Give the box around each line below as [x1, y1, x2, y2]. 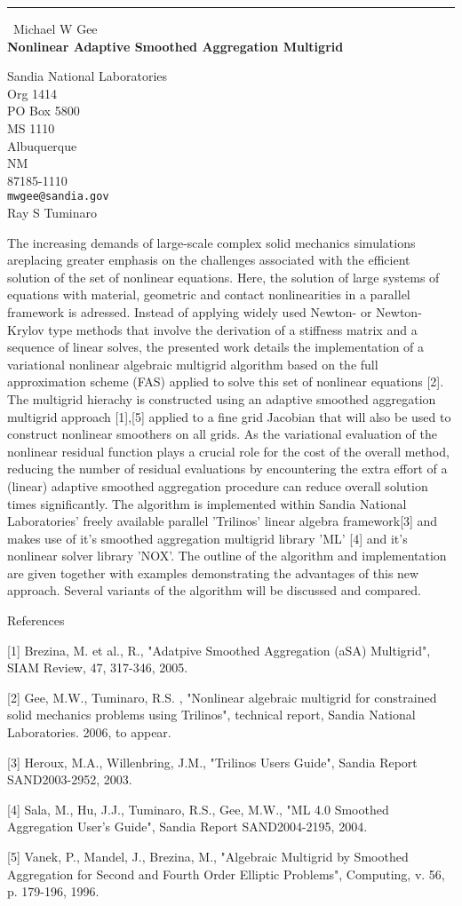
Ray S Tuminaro [7, 203, 97, 221]
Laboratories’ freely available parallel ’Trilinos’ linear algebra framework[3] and [7, 512, 438, 530]
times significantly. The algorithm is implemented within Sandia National [7, 494, 407, 513]
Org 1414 [7, 83, 58, 102]
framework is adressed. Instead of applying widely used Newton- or [7, 302, 372, 321]
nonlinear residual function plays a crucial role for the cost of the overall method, [7, 441, 450, 460]
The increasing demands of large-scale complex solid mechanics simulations [7, 233, 416, 251]
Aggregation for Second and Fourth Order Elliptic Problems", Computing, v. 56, [7, 864, 445, 883]
